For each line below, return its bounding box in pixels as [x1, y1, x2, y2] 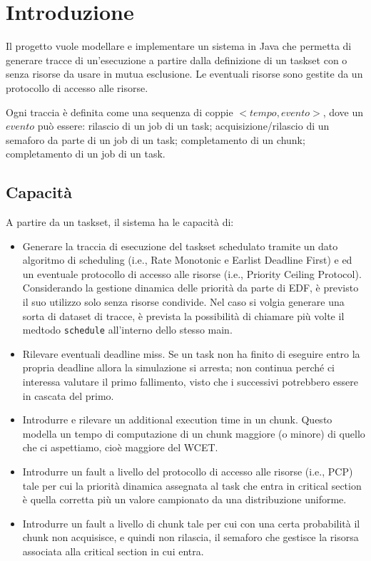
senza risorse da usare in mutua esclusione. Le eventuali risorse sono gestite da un [6, 66, 363, 81]
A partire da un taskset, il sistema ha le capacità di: [6, 215, 234, 230]
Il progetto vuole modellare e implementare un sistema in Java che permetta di [6, 38, 352, 53]
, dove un [322, 104, 364, 119]
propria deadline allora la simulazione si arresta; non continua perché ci [22, 360, 335, 375]
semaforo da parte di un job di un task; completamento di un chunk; [6, 132, 305, 147]
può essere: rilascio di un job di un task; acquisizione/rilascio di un [37, 118, 330, 133]
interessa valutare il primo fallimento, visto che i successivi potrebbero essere [22, 374, 358, 389]
